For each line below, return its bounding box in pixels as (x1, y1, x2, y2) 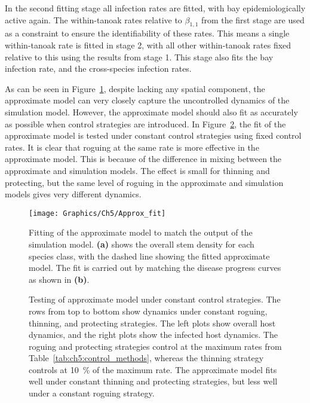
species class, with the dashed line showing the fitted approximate (29, 249, 270, 262)
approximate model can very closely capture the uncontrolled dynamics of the (5, 94, 290, 106)
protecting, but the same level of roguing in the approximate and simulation (5, 176, 284, 188)
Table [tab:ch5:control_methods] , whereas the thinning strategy (29, 352, 264, 364)
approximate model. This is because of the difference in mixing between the (5, 152, 282, 165)
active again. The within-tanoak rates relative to (5, 13, 182, 26)
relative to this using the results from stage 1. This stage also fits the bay (5, 50, 274, 63)
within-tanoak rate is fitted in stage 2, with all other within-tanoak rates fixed (5, 38, 291, 51)
